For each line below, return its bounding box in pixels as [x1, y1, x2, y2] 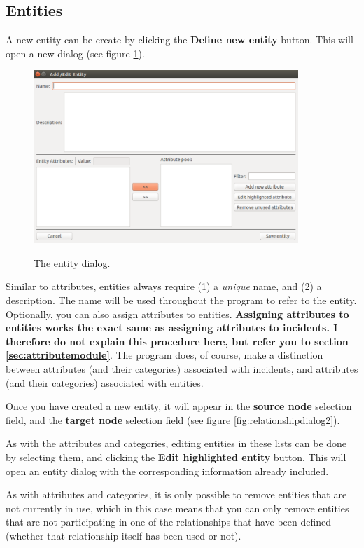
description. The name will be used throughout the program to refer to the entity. [6, 293, 357, 308]
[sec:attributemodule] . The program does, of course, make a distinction [6, 348, 323, 362]
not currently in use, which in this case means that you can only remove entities [6, 500, 349, 515]
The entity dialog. [34, 255, 111, 270]
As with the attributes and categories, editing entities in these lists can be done [6, 436, 347, 451]
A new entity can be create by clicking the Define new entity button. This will [6, 32, 353, 47]
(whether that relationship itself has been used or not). [6, 528, 241, 542]
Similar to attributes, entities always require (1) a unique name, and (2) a [6, 279, 322, 294]
